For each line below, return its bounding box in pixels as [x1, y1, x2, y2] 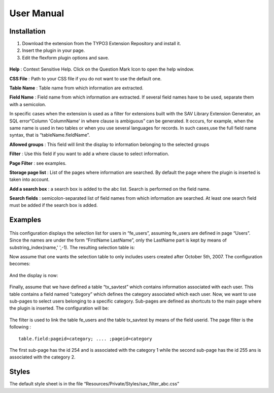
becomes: [9, 261, 30, 267]
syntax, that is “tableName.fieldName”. [9, 132, 90, 138]
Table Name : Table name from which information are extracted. [9, 85, 144, 91]
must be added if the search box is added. [9, 202, 98, 208]
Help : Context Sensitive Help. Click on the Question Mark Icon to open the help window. [9, 66, 195, 72]
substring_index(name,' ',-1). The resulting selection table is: [9, 244, 135, 250]
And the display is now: [9, 272, 58, 278]
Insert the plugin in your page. [22, 47, 85, 53]
